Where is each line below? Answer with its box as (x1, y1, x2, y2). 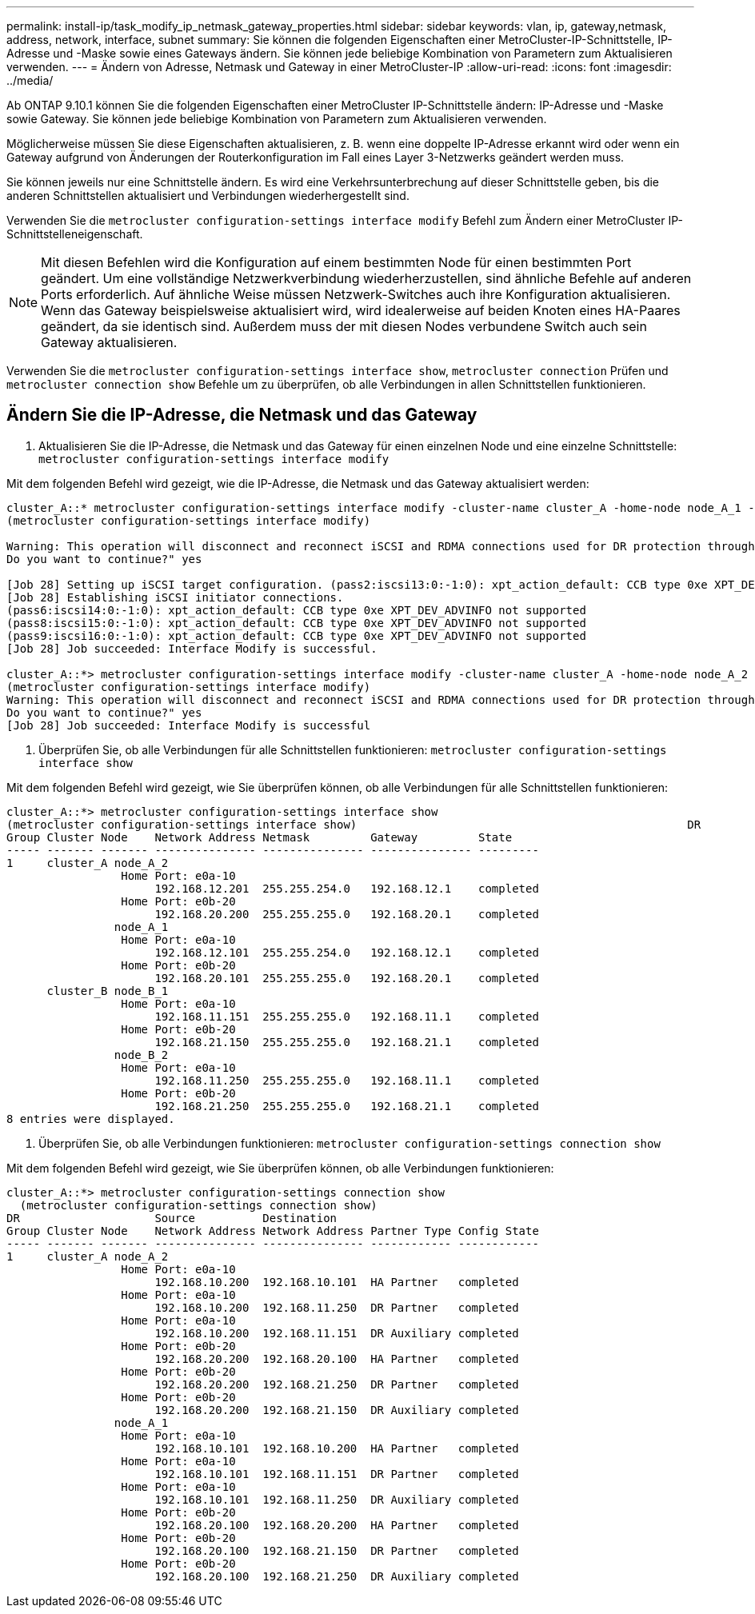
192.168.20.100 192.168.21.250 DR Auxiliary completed (154, 1569, 519, 1583)
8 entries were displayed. (6, 1112, 175, 1125)
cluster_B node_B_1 (46, 984, 169, 997)
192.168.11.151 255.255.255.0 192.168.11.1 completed (154, 1009, 539, 1023)
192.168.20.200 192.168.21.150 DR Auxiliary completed (154, 1403, 519, 1416)
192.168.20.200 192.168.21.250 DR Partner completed (154, 1377, 519, 1391)
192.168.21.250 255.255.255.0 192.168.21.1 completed (154, 1099, 539, 1113)
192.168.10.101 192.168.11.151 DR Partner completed (154, 1467, 519, 1480)
